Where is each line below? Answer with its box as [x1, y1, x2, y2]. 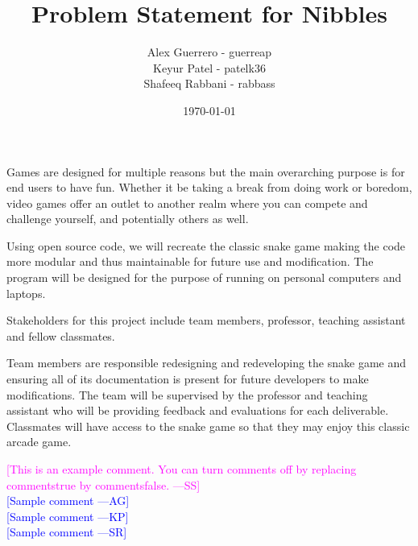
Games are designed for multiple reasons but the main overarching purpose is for [6, 163, 405, 180]
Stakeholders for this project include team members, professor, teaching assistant [6, 312, 406, 329]
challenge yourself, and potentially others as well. [6, 210, 249, 227]
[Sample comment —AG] [6, 492, 130, 509]
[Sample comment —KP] [6, 507, 129, 524]
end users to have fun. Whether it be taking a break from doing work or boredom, [6, 179, 412, 196]
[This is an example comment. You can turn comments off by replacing [6, 461, 357, 477]
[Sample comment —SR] [6, 523, 127, 540]
